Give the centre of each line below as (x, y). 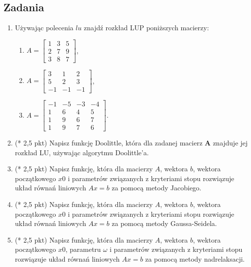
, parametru (83, 249)
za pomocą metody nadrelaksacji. (195, 259)
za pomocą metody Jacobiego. (156, 188)
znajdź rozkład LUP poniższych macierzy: (146, 28)
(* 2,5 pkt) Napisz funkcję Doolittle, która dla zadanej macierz (109, 143)
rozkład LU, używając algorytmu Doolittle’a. (82, 152)
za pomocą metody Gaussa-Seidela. (164, 223)
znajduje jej (230, 143)
